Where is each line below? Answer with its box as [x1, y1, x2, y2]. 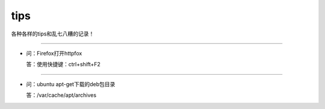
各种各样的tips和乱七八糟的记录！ [11, 30, 94, 37]
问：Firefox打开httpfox [26, 49, 82, 57]
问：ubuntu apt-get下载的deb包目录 [26, 80, 116, 87]
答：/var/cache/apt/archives [26, 92, 96, 99]
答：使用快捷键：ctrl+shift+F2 [26, 61, 101, 68]
